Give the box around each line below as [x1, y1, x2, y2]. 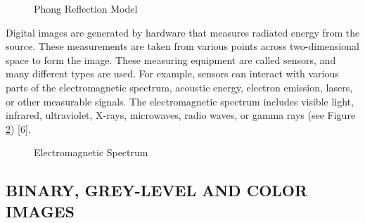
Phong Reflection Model [34, 1, 138, 15]
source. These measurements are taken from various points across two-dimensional [6, 39, 359, 53]
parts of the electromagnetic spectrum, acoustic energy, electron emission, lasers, [6, 79, 353, 94]
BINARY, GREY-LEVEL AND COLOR [6, 179, 308, 201]
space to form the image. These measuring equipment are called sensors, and [6, 52, 336, 67]
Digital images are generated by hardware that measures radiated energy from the [6, 25, 360, 39]
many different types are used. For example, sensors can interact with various [6, 66, 339, 81]
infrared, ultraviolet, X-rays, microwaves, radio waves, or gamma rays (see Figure [6, 108, 356, 122]
